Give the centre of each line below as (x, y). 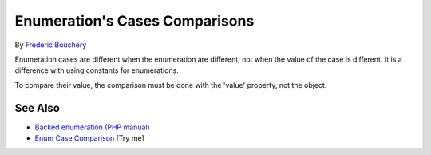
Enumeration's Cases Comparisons (134, 21)
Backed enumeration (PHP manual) (93, 127)
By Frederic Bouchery (51, 45)
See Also (37, 108)
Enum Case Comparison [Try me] (90, 138)
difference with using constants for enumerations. (97, 70)
